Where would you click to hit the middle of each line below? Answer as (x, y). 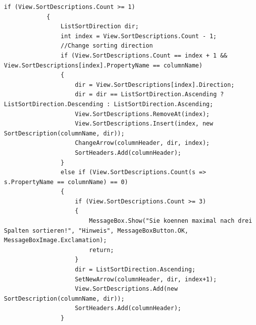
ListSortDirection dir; (100, 27)
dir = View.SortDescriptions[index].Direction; (155, 85)
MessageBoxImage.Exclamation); (55, 240)
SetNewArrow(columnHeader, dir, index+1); (146, 279)
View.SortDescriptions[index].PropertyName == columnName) (103, 65)
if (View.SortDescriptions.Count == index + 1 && (144, 55)
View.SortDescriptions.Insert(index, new (144, 124)
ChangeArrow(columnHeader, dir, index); (142, 143)
